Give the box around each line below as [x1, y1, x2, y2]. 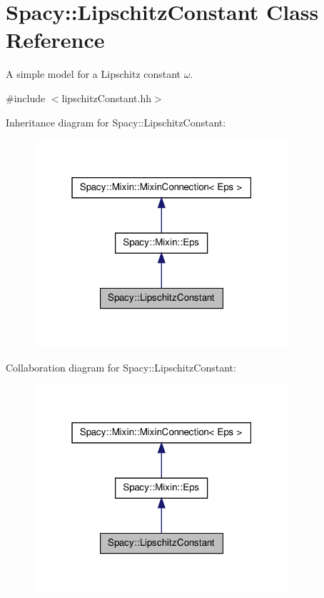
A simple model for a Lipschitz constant [6, 66, 181, 81]
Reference [6, 25, 105, 54]
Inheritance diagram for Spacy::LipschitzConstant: [6, 114, 226, 129]
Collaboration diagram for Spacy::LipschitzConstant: [6, 359, 236, 374]
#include [6, 90, 46, 105]
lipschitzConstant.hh [61, 90, 151, 105]
